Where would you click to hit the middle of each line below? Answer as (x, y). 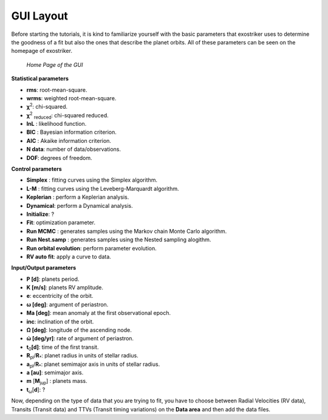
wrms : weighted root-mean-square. (71, 98)
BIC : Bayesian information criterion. (71, 132)
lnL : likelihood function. (56, 124)
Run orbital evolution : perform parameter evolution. (92, 248)
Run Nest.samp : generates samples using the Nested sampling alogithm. (119, 239)
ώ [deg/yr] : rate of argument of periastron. (80, 339)
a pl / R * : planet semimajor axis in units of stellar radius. (93, 365)
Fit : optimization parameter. (61, 222)
